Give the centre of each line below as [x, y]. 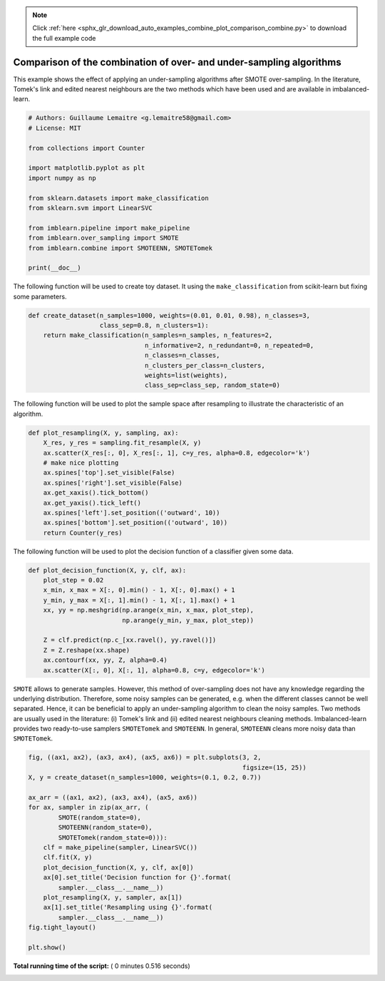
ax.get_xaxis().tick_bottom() [96, 493]
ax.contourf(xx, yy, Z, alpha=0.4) [105, 660]
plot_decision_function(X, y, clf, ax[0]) [118, 867]
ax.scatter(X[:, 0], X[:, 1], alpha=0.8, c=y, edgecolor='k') [154, 670]
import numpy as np [62, 178]
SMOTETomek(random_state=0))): [113, 837]
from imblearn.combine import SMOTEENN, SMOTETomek [120, 248]
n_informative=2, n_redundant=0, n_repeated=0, [229, 345]
